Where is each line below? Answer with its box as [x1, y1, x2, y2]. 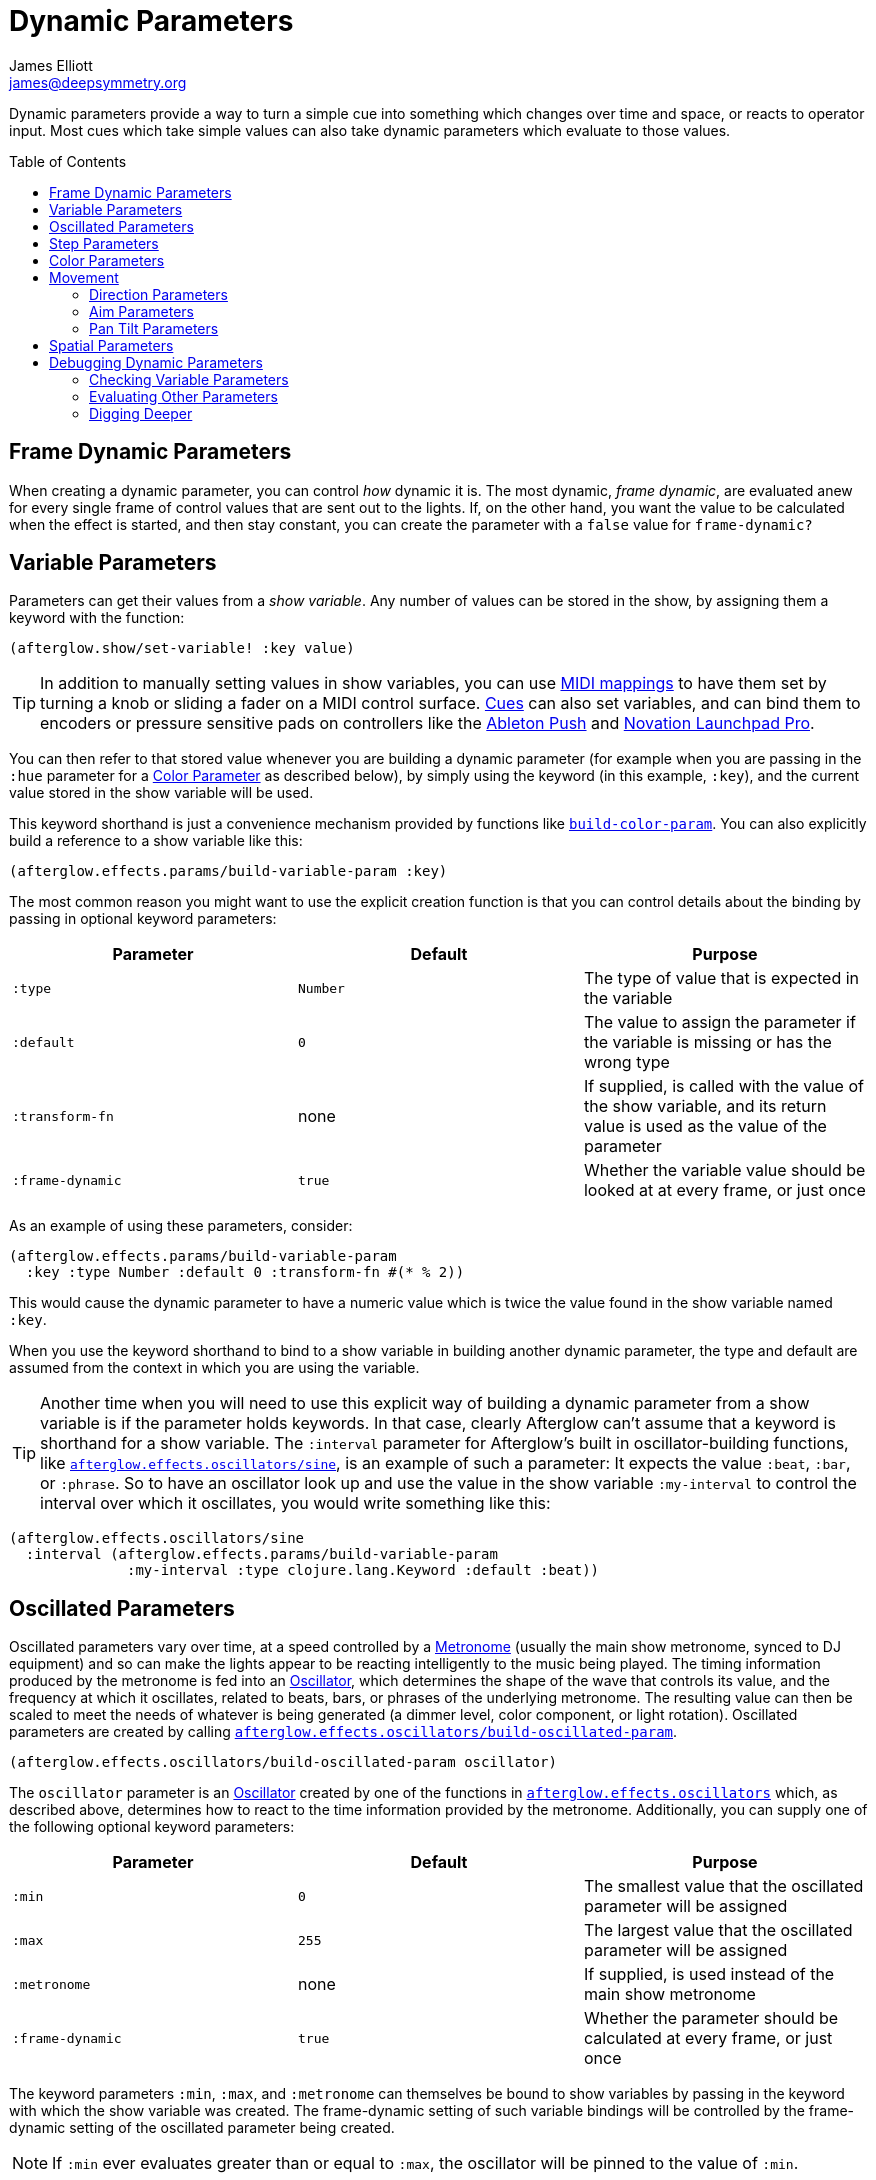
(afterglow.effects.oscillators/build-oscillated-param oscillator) [9, 1754, 557, 1771]
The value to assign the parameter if [583, 1012, 856, 1033]
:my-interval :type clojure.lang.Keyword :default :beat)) [127, 1562, 600, 1579]
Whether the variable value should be [583, 1160, 866, 1181]
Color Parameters [49, 251, 165, 269]
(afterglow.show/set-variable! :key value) [9, 640, 355, 657]
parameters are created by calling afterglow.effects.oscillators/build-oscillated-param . [9, 1723, 678, 1741]
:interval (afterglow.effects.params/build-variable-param [25, 1546, 498, 1563]
